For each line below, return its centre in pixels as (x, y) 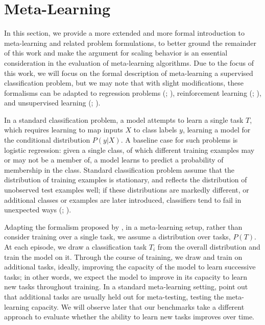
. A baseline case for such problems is (179, 140)
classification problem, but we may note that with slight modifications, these (124, 83)
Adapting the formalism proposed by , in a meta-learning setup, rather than (123, 226)
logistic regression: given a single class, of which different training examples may (129, 150)
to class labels (155, 130)
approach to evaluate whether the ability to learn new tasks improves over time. (129, 317)
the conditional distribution (47, 140)
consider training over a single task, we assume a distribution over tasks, (117, 237)
